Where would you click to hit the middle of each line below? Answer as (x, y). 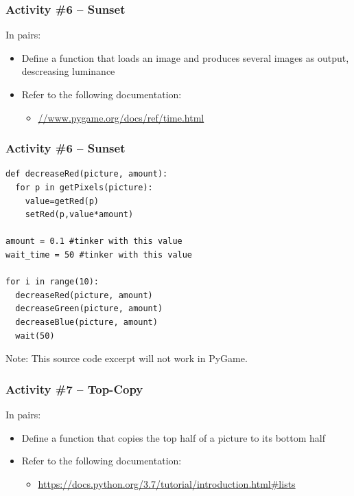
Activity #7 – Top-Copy (74, 388)
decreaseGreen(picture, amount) (89, 309)
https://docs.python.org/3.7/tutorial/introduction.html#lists (167, 483)
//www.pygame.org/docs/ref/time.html (121, 117)
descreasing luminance (68, 71)
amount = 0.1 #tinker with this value (94, 241)
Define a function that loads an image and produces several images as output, (185, 57)
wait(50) (35, 336)
